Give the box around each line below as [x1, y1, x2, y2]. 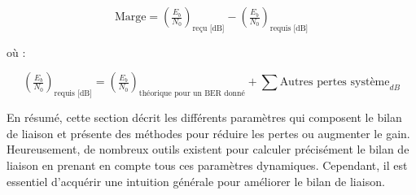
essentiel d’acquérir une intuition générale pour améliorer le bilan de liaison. [7, 172, 385, 189]
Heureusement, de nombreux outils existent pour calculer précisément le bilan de [7, 141, 409, 158]
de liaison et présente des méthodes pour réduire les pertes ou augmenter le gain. [7, 124, 410, 141]
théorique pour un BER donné [138, 89, 245, 98]
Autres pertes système [279, 76, 390, 89]
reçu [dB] [192, 24, 225, 32]
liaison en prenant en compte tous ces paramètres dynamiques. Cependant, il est [7, 156, 408, 173]
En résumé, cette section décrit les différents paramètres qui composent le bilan [7, 109, 402, 126]
